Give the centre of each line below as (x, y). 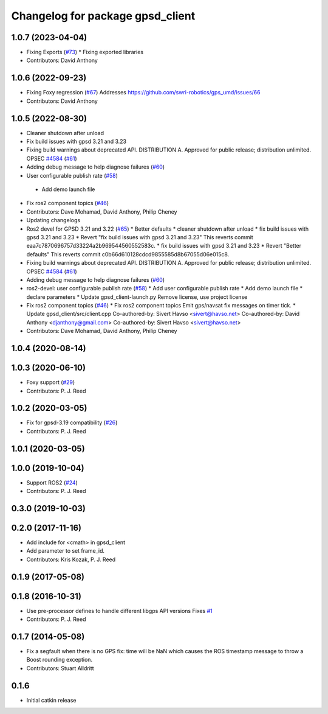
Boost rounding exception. (60, 660)
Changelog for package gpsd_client (103, 16)
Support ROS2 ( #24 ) (52, 482)
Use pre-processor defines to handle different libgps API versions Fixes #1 (119, 611)
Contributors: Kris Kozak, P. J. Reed (71, 559)
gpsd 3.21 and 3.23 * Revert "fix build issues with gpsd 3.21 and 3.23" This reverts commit (140, 237)
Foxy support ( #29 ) (51, 382)
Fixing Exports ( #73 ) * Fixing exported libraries (85, 52)
